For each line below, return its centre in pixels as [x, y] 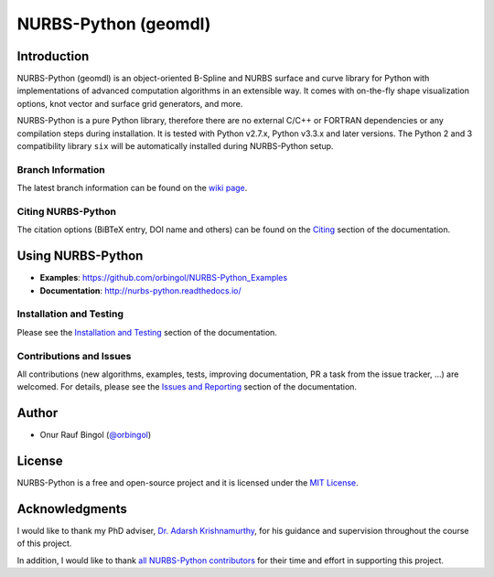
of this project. [44, 543]
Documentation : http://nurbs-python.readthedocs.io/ [140, 290]
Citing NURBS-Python [66, 211]
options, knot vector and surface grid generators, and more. [130, 103]
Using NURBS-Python [80, 256]
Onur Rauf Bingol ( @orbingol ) [96, 435]
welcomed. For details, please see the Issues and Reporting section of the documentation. [187, 387]
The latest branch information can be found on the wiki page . [132, 188]
